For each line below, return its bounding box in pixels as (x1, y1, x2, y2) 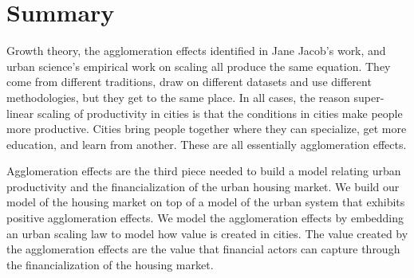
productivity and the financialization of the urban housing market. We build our (6, 178, 400, 194)
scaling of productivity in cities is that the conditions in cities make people (37, 104, 403, 121)
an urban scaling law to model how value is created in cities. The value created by (6, 225, 408, 241)
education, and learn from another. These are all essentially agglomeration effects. (6, 135, 407, 152)
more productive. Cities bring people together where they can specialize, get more (6, 120, 407, 137)
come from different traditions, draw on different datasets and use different (6, 73, 372, 90)
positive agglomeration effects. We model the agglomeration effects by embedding (6, 209, 404, 226)
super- (353, 88, 384, 105)
